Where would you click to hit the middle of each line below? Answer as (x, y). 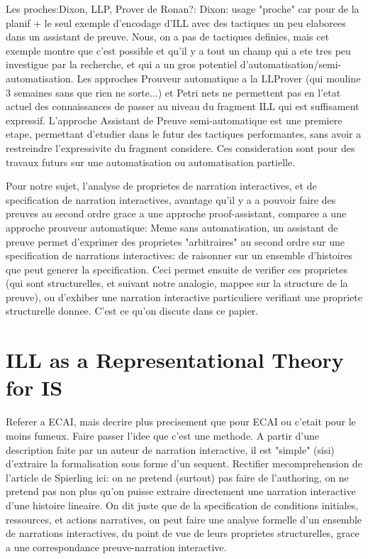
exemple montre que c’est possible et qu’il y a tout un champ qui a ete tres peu (178, 50)
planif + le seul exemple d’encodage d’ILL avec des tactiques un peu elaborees (176, 22)
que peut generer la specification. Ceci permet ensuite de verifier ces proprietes (177, 269)
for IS (34, 387)
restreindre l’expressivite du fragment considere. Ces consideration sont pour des (180, 147)
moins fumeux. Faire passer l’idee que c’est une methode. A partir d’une (163, 435)
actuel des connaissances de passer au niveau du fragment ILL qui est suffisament (183, 106)
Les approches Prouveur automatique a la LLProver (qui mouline (219, 78)
